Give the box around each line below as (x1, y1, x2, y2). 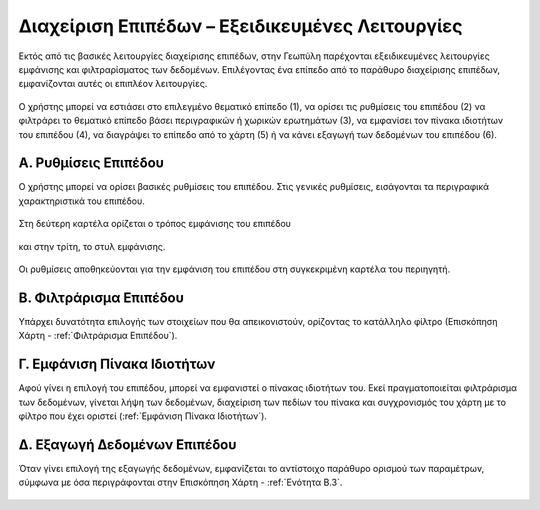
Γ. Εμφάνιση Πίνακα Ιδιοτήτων (18, 356, 216, 373)
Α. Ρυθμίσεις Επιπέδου (18, 155, 165, 172)
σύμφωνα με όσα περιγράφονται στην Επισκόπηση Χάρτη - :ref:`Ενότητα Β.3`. (18, 476, 343, 489)
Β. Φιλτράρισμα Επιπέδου (18, 289, 185, 306)
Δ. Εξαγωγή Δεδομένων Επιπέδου (18, 436, 237, 453)
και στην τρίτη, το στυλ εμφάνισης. (18, 240, 166, 252)
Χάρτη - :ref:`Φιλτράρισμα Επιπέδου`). (18, 330, 178, 342)
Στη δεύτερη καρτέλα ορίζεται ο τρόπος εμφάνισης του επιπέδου (18, 218, 292, 230)
